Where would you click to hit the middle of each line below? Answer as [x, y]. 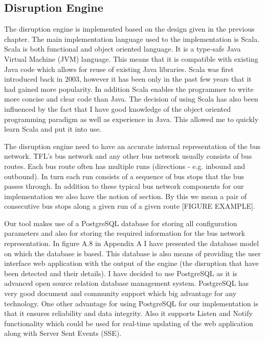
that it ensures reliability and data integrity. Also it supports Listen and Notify [128, 313]
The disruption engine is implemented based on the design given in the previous [129, 29]
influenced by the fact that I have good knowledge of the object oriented [117, 108]
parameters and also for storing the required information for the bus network [125, 233]
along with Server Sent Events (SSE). [63, 333]
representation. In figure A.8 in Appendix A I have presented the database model [131, 243]
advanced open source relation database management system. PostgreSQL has [127, 283]
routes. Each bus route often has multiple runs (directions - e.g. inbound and [125, 166]
